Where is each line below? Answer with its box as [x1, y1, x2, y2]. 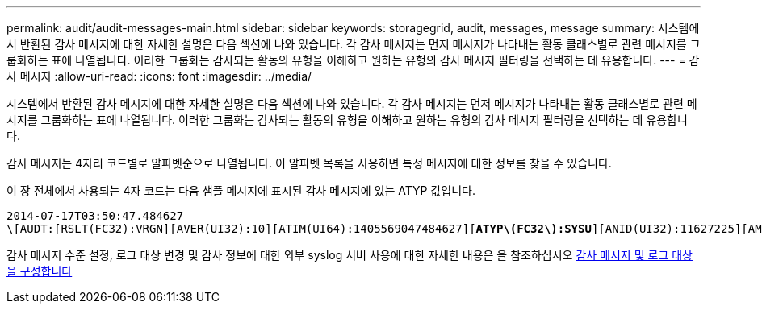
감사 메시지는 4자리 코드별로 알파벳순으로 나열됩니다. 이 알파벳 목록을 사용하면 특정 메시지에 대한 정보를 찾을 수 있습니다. [6, 156, 612, 170]
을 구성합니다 [6, 264, 73, 278]
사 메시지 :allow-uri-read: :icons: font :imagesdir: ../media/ [6, 69, 312, 83]
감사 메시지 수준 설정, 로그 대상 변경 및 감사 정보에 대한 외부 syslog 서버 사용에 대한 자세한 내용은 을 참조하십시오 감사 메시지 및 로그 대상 [6, 248, 693, 262]
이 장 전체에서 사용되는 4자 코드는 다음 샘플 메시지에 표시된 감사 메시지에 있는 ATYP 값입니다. [6, 184, 475, 197]
